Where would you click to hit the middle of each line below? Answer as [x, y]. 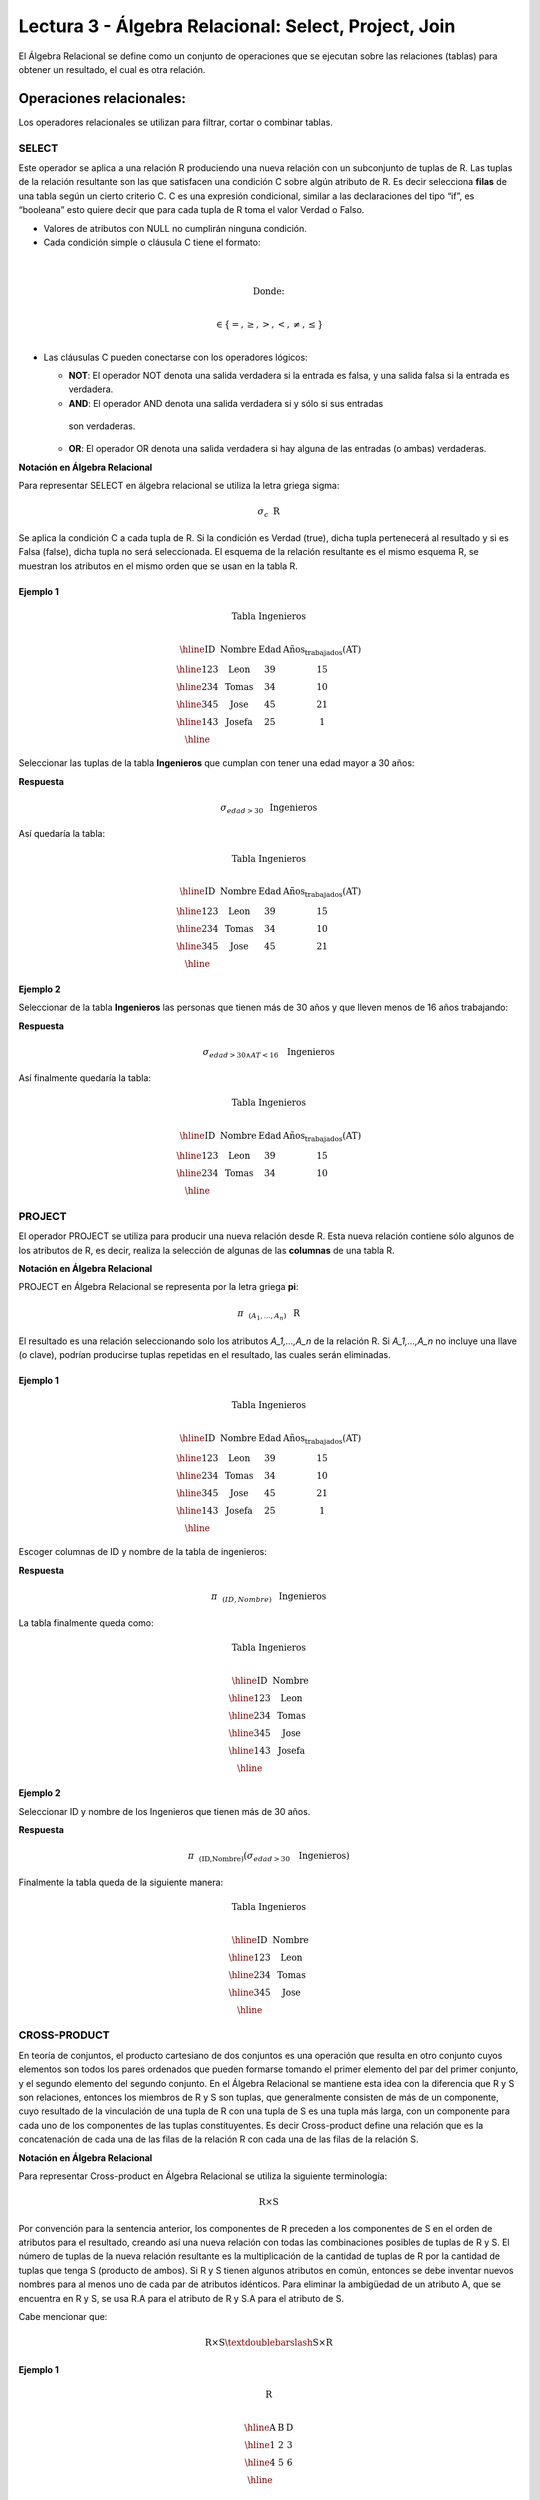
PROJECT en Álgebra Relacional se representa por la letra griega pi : [158, 1287]
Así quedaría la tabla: [61, 834]
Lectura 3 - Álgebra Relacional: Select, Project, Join [237, 26]
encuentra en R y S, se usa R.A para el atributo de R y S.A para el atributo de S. [181, 2298]
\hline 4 [260, 2463]
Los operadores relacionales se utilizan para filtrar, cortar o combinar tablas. [176, 122]
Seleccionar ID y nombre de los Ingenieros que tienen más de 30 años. [164, 1811]
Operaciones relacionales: [102, 98]
